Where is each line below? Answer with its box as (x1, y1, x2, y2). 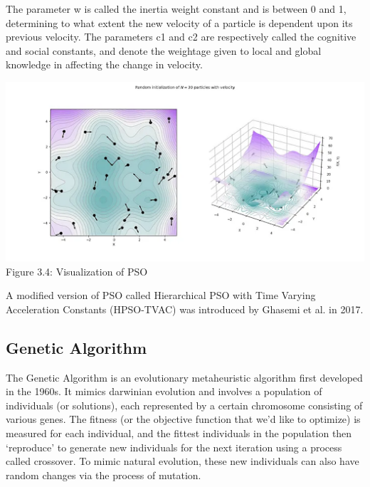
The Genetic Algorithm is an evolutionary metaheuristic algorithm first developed (6, 370, 363, 384)
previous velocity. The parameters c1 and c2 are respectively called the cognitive (6, 29, 356, 44)
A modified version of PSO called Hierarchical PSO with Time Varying (6, 288, 316, 303)
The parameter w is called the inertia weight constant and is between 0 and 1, (6, 1, 347, 16)
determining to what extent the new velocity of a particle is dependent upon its (6, 15, 353, 30)
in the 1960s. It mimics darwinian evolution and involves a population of (6, 384, 322, 399)
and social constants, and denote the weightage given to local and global (6, 43, 322, 58)
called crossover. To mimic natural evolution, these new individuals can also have (6, 454, 359, 468)
